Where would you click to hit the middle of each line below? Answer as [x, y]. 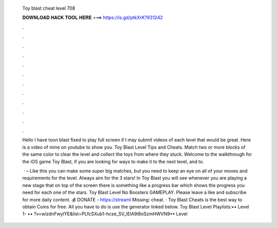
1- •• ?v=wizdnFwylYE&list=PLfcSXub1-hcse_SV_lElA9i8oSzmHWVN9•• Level [105, 214]
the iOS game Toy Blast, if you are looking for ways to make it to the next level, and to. [113, 161]
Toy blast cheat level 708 [49, 8]
